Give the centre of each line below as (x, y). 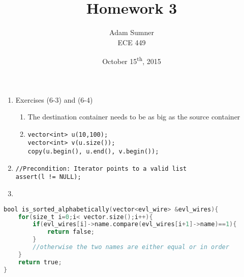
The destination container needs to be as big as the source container (134, 117)
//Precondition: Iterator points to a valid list (101, 168)
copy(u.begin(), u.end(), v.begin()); (93, 152)
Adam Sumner (132, 32)
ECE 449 (132, 42)
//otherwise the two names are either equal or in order (131, 247)
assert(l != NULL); (48, 177)
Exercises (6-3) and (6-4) (54, 99)
